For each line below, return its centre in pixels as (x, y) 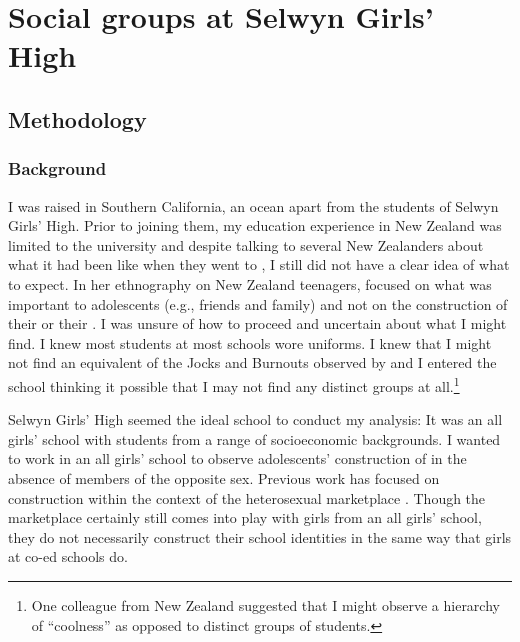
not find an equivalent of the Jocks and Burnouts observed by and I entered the (252, 362)
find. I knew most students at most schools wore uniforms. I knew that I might (250, 342)
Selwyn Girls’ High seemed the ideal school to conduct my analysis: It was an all (255, 419)
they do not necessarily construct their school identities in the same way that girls (260, 536)
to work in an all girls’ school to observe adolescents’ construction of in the (237, 458)
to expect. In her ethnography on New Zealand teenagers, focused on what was (250, 283)
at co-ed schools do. (68, 556)
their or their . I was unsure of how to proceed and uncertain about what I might (257, 323)
